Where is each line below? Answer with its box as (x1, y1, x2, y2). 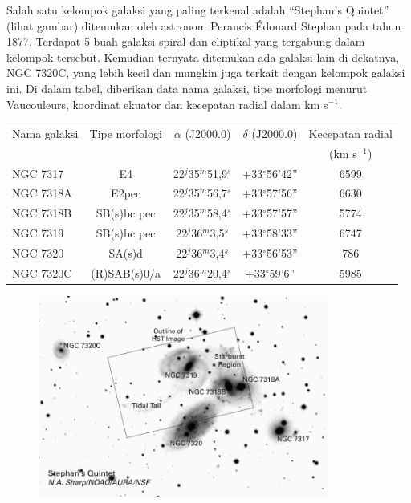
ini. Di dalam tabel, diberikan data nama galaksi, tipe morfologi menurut (6, 79, 368, 96)
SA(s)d (108, 244, 143, 261)
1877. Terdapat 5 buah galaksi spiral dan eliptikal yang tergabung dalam (6, 33, 365, 50)
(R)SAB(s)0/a (91, 264, 161, 281)
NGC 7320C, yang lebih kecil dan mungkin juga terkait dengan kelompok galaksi (6, 64, 405, 81)
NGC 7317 (12, 164, 64, 181)
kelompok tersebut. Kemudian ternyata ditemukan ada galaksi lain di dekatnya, (6, 48, 400, 65)
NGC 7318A (12, 185, 72, 201)
